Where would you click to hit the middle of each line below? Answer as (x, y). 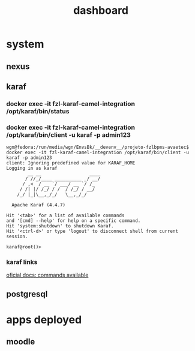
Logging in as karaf (32, 169)
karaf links (22, 262)
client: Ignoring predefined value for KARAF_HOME (71, 163)
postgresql (27, 294)
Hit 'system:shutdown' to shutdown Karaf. (60, 226)
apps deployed (44, 320)
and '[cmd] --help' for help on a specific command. (73, 221)
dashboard (101, 10)
